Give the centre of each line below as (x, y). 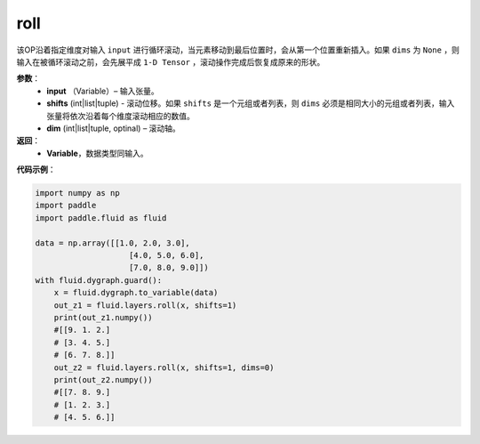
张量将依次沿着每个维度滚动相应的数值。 (120, 116)
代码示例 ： (36, 170)
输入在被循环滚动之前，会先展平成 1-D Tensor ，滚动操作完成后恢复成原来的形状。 (171, 61)
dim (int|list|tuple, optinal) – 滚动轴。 (114, 128)
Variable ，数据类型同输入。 (97, 153)
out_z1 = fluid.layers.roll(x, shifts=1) (145, 305)
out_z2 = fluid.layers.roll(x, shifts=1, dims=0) (164, 367)
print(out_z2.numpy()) (103, 379)
